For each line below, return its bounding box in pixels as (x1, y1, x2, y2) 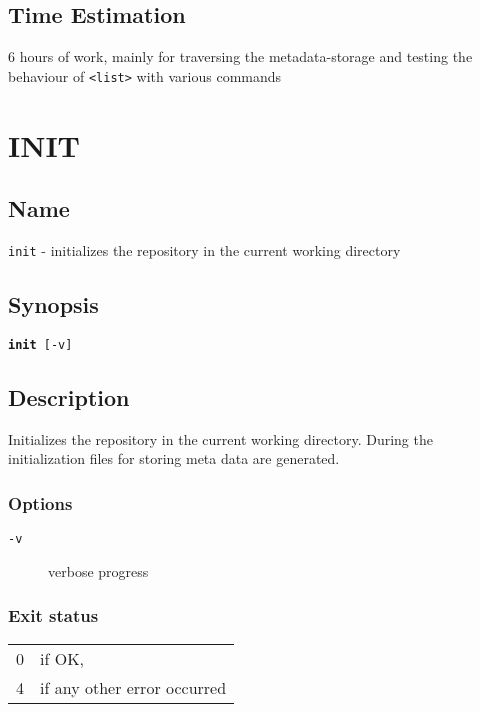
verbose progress (48, 560, 149, 581)
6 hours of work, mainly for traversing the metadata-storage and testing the (8, 46, 473, 67)
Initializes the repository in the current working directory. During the (8, 428, 433, 449)
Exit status (8, 603, 99, 628)
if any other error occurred (40, 675, 227, 699)
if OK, (40, 646, 85, 670)
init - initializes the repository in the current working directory (8, 240, 401, 261)
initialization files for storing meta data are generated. (8, 448, 340, 469)
